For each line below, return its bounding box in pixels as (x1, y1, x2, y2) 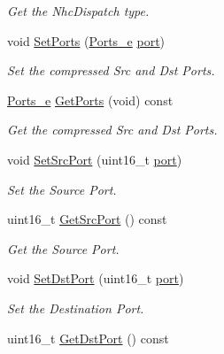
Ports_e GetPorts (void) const (7, 90, 174, 109)
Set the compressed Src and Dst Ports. (7, 61, 215, 80)
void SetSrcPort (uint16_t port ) (7, 150, 182, 168)
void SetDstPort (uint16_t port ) (7, 269, 184, 288)
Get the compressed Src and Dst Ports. (7, 120, 218, 139)
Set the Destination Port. (7, 298, 144, 317)
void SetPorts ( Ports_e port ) (7, 31, 166, 50)
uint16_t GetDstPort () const (7, 328, 169, 347)
